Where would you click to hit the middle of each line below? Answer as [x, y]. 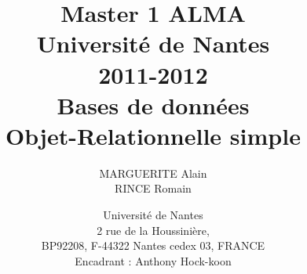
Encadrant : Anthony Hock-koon [153, 260]
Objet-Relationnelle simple [153, 135]
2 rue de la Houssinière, [153, 230]
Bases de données [153, 105]
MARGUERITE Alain [153, 173]
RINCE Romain [153, 188]
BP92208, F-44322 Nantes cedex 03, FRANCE [153, 245]
